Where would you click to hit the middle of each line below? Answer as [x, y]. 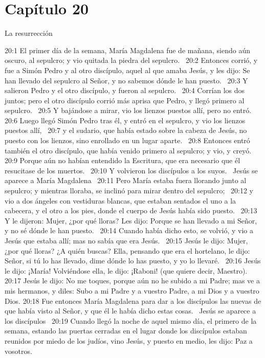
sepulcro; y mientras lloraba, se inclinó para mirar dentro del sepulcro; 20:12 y [129, 191]
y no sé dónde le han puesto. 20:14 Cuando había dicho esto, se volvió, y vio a [129, 230]
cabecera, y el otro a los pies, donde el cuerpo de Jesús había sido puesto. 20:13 [131, 210]
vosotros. [18, 351]
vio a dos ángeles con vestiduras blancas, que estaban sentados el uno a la [120, 200]
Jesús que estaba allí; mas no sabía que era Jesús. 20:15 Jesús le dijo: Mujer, [126, 240]
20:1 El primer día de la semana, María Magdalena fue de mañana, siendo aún [127, 50]
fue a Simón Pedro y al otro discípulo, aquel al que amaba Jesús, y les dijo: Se [127, 70]
